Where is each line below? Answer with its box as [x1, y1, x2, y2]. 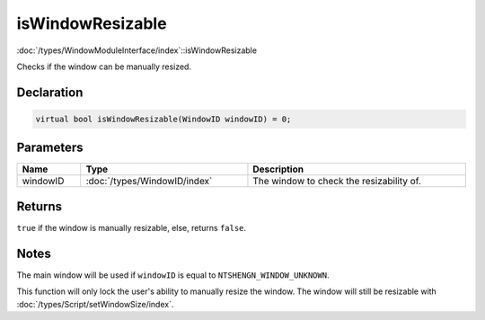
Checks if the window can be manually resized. [16, 61, 192, 72]
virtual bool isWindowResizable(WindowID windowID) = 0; [35, 113, 292, 124]
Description [252, 163, 304, 175]
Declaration [16, 84, 84, 100]
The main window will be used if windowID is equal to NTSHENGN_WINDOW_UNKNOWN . [16, 270, 330, 280]
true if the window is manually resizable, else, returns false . [16, 222, 247, 233]
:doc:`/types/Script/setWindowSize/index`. [16, 298, 174, 309]
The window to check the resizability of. [252, 175, 421, 188]
